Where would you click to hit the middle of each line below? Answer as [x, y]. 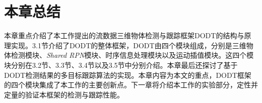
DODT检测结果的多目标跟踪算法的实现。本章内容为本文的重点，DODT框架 [128, 75]
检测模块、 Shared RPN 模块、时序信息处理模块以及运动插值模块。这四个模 [132, 55]
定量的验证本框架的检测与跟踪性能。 [64, 94]
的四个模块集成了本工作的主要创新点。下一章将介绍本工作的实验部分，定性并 [131, 85]
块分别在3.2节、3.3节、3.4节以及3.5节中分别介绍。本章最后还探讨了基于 [121, 65]
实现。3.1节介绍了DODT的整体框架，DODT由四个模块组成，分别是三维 [128, 45]
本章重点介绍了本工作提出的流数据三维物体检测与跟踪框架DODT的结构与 [124, 35]
